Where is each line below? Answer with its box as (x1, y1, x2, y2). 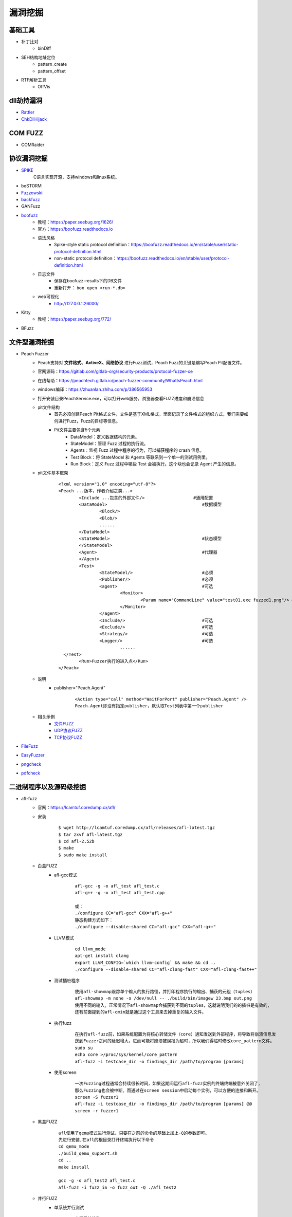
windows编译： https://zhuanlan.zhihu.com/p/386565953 (37, 387, 153, 392)
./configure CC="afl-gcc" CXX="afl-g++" (74, 910, 173, 916)
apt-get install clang (74, 953, 129, 959)
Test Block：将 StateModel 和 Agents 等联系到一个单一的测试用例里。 (71, 454, 210, 460)
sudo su (74, 1045, 93, 1051)
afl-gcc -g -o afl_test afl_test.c (74, 883, 160, 888)
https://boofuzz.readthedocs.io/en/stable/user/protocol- (116, 256, 230, 261)
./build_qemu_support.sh (58, 1150, 118, 1156)
